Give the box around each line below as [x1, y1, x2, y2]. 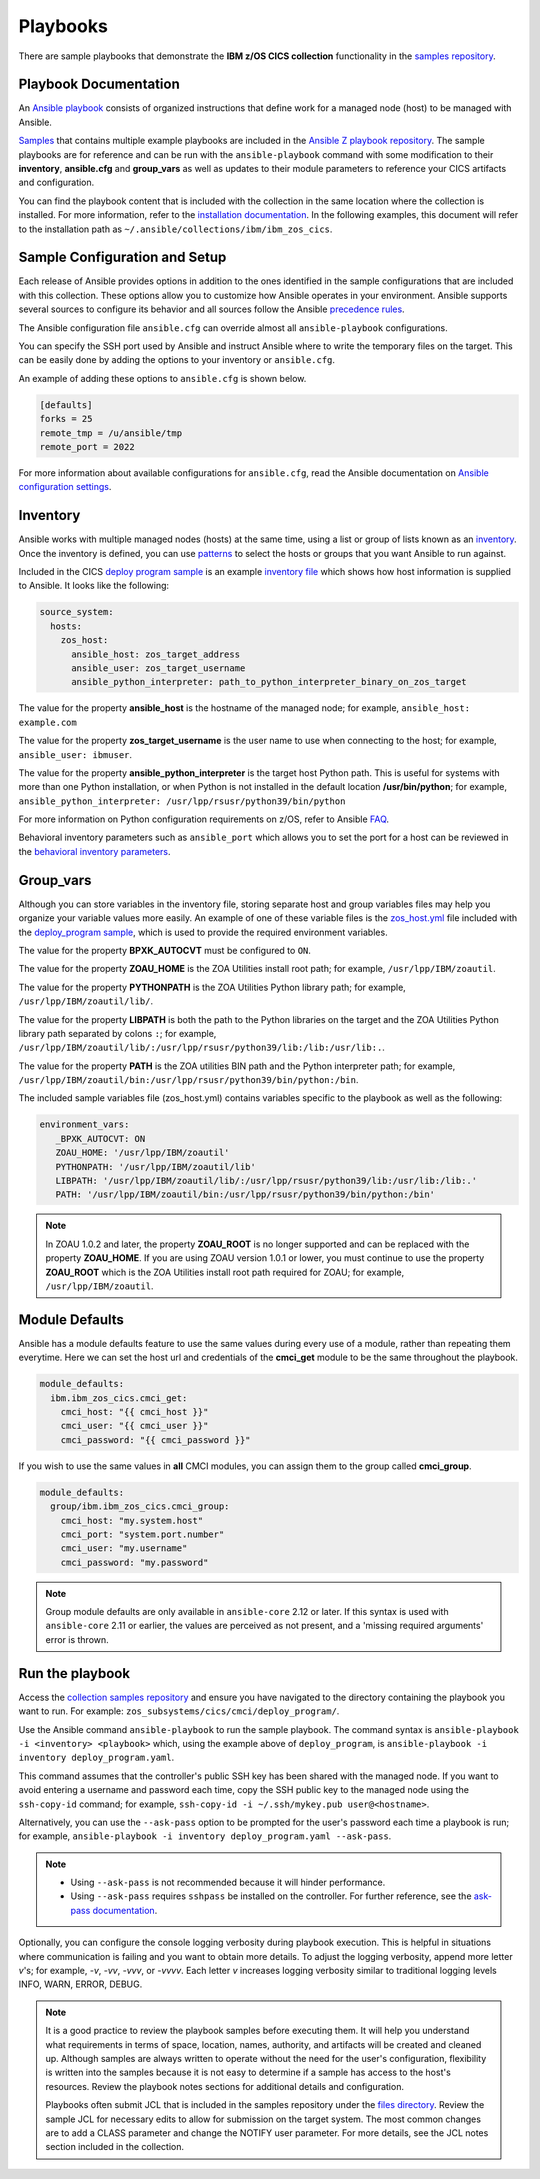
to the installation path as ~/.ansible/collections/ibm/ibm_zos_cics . [18, 223, 333, 235]
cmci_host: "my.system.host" [60, 1515, 204, 1526]
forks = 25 [39, 413, 93, 425]
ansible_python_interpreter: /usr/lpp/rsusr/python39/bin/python [18, 795, 346, 807]
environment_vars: [39, 1119, 130, 1130]
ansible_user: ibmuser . [18, 748, 133, 760]
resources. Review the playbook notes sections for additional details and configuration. [45, 2080, 405, 2092]
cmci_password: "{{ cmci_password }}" [60, 1434, 251, 1445]
